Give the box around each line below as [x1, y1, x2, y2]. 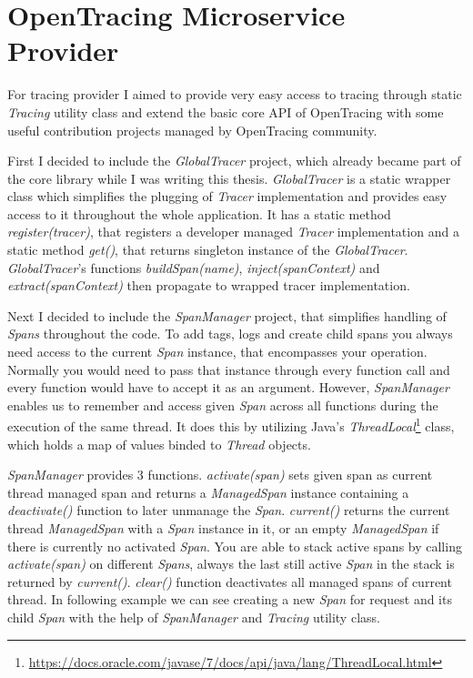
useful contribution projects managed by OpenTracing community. [7, 120, 377, 139]
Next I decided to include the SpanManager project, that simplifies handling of [7, 306, 447, 325]
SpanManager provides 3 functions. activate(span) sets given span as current [7, 465, 433, 484]
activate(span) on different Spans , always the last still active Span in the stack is [7, 554, 455, 573]
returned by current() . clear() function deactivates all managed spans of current [7, 572, 452, 591]
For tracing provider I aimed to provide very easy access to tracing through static [7, 85, 462, 104]
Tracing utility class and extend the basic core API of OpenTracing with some [7, 102, 444, 121]
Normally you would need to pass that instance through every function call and [7, 359, 450, 379]
